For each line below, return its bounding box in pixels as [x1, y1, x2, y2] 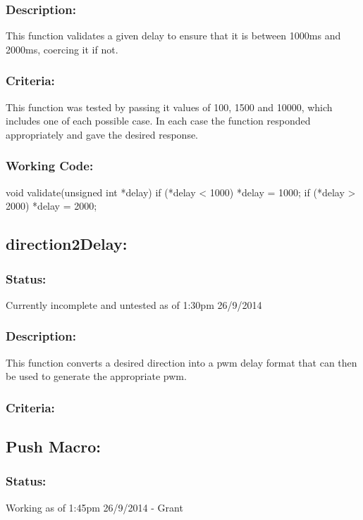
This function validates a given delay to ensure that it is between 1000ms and [6, 28, 341, 43]
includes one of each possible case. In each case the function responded [6, 113, 311, 128]
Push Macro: [6, 436, 101, 457]
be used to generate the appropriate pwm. [6, 369, 187, 383]
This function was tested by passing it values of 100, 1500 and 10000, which [6, 99, 333, 114]
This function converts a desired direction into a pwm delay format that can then [6, 355, 357, 369]
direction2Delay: [6, 233, 128, 255]
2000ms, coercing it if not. [6, 42, 118, 56]
